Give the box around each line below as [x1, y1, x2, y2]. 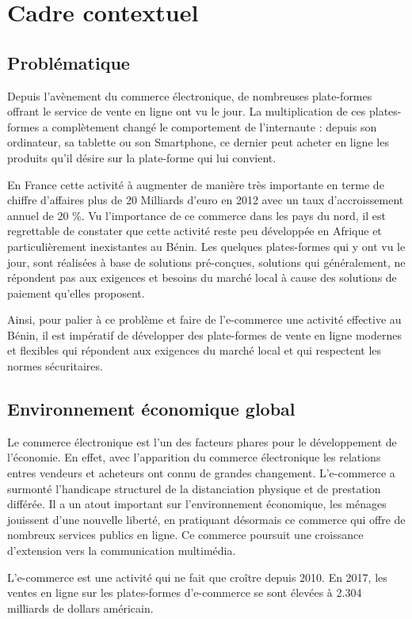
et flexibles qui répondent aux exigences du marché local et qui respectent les [7, 342, 382, 359]
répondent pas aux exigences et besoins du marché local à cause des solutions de [7, 269, 397, 286]
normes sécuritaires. [7, 358, 103, 374]
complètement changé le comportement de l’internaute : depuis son [51, 118, 377, 135]
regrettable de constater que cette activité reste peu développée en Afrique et [7, 222, 382, 239]
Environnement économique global [7, 397, 296, 421]
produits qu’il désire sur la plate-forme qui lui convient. [7, 149, 277, 165]
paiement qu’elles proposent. [7, 284, 145, 301]
